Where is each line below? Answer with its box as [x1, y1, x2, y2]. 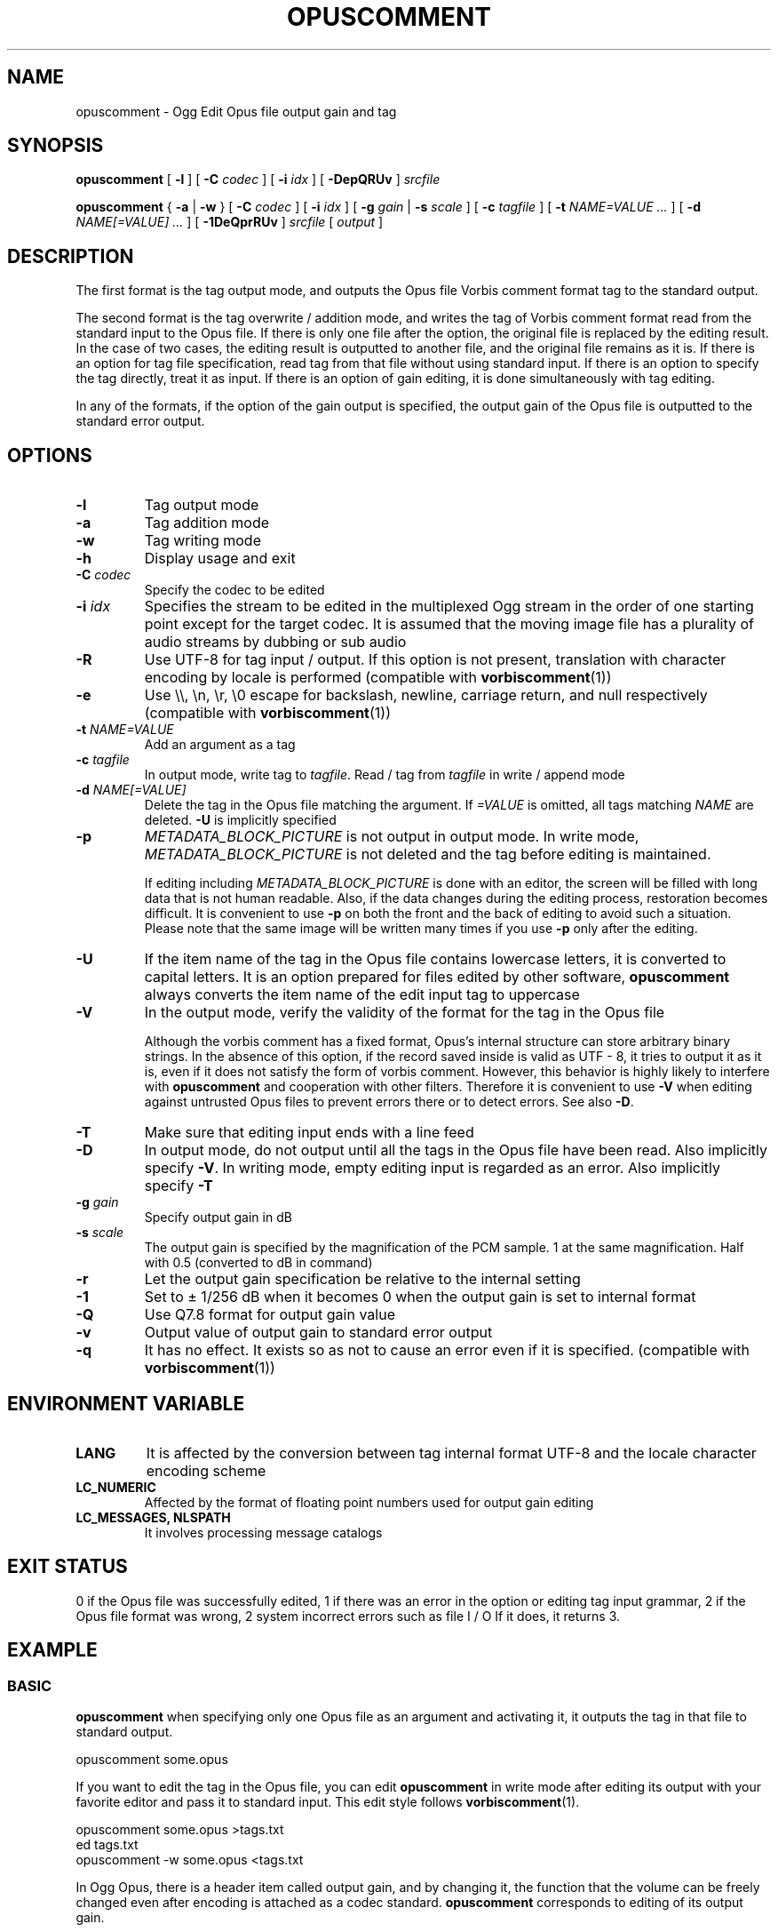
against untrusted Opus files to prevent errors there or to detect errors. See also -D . [144, 1094, 634, 1110]
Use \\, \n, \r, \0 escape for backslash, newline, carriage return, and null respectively [144, 686, 708, 705]
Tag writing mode [144, 531, 261, 550]
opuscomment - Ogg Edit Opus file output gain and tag [75, 103, 397, 119]
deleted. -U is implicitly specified [144, 812, 337, 828]
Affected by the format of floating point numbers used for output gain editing [144, 1494, 594, 1510]
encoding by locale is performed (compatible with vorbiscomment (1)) [144, 668, 612, 687]
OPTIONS [7, 443, 92, 467]
